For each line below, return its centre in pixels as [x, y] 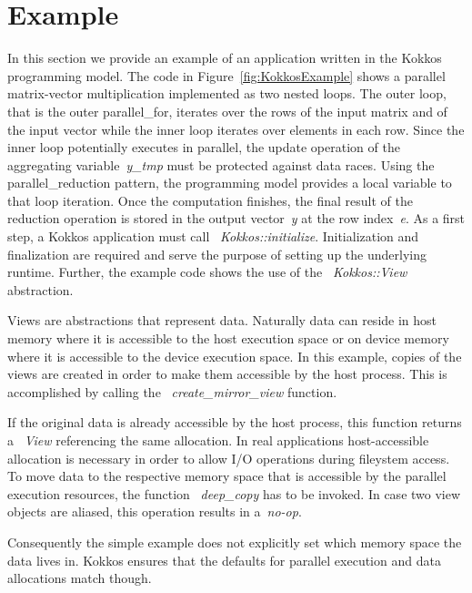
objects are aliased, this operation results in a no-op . [155, 511]
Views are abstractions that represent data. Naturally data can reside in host [222, 320]
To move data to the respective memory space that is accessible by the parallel [227, 476]
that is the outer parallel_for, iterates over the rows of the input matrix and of [227, 111]
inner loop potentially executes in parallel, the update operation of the [204, 147]
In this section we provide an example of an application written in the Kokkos [225, 58]
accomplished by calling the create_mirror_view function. [172, 391]
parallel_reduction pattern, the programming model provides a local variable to [230, 183]
